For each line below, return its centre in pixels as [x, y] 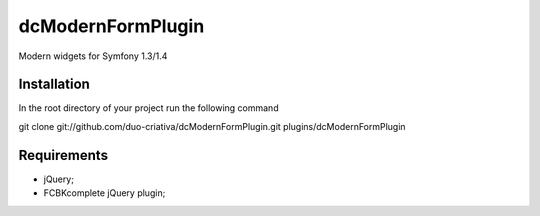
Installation [54, 84]
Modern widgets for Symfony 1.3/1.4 [93, 56]
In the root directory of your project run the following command [148, 108]
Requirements [63, 155]
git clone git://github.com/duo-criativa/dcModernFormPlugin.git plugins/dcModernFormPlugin [212, 126]
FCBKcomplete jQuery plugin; [104, 193]
